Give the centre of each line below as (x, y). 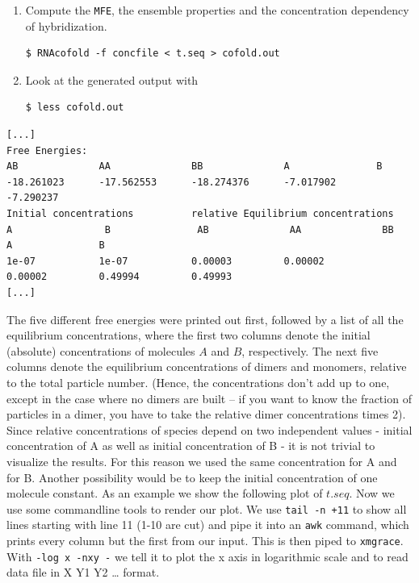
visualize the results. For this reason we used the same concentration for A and (202, 461)
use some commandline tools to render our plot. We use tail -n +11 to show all (207, 508)
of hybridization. (66, 25)
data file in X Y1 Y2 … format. (83, 572)
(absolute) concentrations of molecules (101, 350)
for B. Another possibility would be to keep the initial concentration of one (192, 477)
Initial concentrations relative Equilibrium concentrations (200, 214)
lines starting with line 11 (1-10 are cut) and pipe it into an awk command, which (208, 525)
